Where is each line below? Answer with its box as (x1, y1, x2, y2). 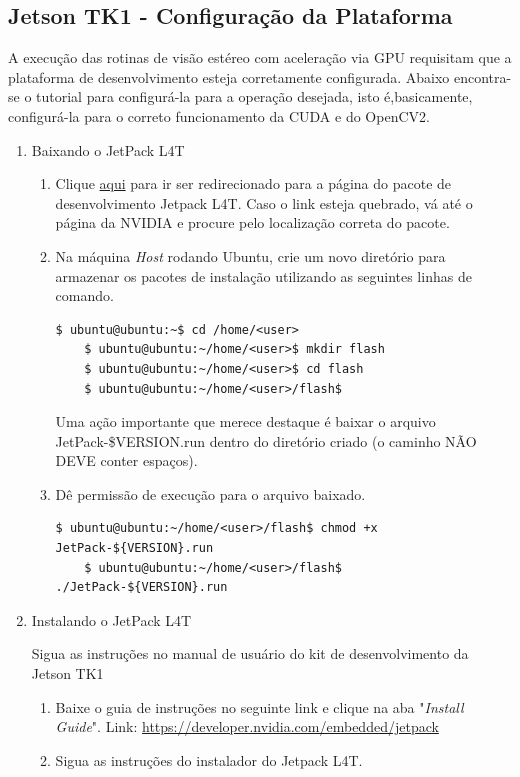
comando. (55, 285, 114, 306)
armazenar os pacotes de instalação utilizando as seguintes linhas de (55, 265, 472, 286)
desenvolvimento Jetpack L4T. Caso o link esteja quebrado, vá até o (55, 192, 473, 213)
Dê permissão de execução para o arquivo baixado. (55, 483, 366, 504)
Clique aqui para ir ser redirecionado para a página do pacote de (55, 173, 452, 194)
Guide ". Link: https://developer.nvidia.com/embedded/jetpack (55, 716, 439, 737)
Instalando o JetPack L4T (31, 609, 192, 630)
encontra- (453, 66, 512, 87)
